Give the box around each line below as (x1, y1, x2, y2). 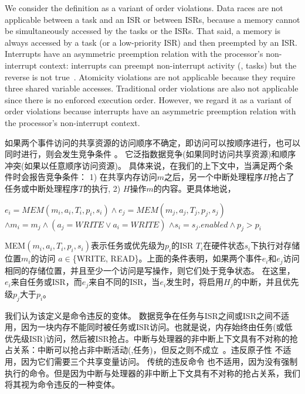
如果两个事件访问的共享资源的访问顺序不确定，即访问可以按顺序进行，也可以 (5, 136, 300, 148)
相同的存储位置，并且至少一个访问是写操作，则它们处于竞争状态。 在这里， (5, 264, 295, 276)
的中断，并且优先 (233, 276, 299, 288)
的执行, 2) (83, 182, 121, 194)
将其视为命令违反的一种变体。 (5, 378, 120, 390)
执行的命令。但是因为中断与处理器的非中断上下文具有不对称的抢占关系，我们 (5, 366, 300, 379)
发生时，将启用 (166, 276, 224, 288)
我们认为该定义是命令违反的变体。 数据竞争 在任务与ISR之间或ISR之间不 (5, 309, 281, 321)
